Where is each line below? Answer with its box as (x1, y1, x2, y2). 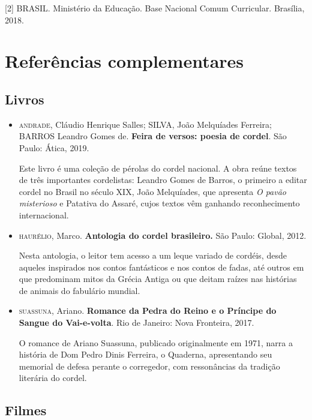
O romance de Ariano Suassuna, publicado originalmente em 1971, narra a (19, 336, 293, 349)
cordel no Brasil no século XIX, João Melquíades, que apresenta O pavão (19, 185, 287, 197)
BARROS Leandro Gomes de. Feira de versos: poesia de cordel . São (19, 130, 287, 142)
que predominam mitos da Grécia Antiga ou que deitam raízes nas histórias (19, 272, 297, 285)
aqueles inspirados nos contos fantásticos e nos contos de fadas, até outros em (19, 260, 304, 273)
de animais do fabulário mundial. (19, 284, 140, 296)
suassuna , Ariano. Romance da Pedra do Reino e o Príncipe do (19, 304, 277, 317)
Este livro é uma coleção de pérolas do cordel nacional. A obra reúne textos (19, 161, 297, 174)
